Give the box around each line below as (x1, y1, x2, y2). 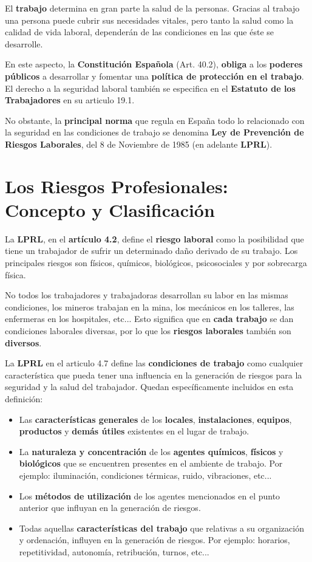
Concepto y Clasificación (5, 197, 215, 222)
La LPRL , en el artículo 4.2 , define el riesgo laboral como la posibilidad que (5, 232, 304, 245)
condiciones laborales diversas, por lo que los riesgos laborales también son (5, 324, 291, 337)
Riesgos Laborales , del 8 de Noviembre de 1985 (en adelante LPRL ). (5, 137, 273, 150)
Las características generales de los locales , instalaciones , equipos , (19, 413, 292, 425)
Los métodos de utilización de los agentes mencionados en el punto (19, 489, 280, 502)
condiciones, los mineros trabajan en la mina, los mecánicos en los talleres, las (5, 300, 294, 313)
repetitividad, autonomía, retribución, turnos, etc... (19, 545, 209, 558)
